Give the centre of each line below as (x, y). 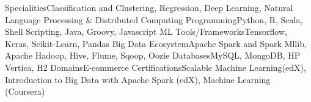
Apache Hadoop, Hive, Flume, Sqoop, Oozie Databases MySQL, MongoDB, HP (153, 55)
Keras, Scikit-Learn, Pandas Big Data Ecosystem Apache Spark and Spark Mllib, (156, 43)
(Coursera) (25, 91)
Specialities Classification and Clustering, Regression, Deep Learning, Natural (149, 7)
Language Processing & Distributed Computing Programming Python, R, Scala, (154, 19)
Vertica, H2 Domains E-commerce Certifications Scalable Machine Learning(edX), (155, 67)
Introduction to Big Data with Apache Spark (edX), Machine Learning (138, 79)
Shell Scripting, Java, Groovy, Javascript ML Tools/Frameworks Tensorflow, (146, 31)
